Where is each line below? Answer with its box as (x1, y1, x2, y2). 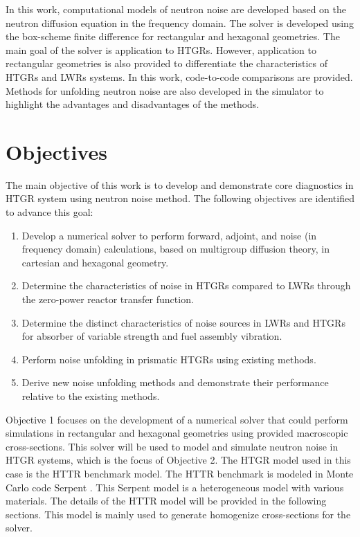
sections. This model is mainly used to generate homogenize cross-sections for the (6, 507, 351, 521)
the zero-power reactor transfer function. (21, 292, 194, 307)
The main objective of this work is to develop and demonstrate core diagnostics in (6, 177, 354, 192)
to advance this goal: (6, 205, 93, 219)
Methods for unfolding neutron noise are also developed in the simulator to (6, 83, 324, 98)
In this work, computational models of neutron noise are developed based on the (6, 2, 346, 16)
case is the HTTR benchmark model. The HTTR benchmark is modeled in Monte (6, 466, 354, 480)
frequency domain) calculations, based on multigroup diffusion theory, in (21, 242, 330, 256)
